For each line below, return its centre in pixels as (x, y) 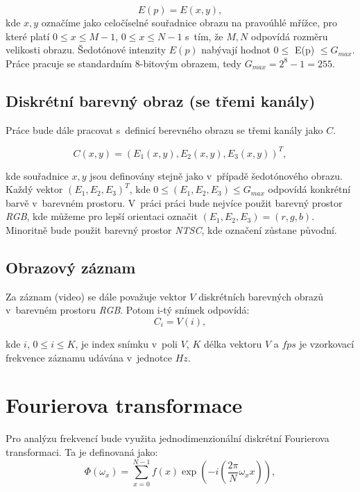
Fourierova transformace (124, 405)
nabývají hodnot (236, 50)
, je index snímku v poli (127, 344)
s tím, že (204, 36)
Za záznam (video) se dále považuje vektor (96, 296)
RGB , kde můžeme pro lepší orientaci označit (102, 216)
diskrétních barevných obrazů (261, 296)
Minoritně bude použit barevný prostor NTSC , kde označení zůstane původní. (171, 230)
